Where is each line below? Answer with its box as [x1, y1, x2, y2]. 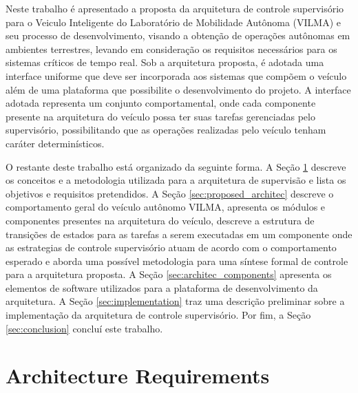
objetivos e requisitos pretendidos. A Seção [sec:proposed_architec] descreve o [6, 186, 334, 200]
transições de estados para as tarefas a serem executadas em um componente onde [6, 226, 352, 241]
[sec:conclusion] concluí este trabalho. [6, 321, 163, 335]
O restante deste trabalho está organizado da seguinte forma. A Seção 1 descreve [6, 159, 346, 173]
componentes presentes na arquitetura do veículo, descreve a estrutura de [6, 213, 315, 227]
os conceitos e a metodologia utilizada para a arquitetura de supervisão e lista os [6, 173, 346, 187]
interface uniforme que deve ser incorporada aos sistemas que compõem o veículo [6, 68, 347, 83]
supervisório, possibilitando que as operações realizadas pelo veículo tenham [6, 123, 326, 137]
